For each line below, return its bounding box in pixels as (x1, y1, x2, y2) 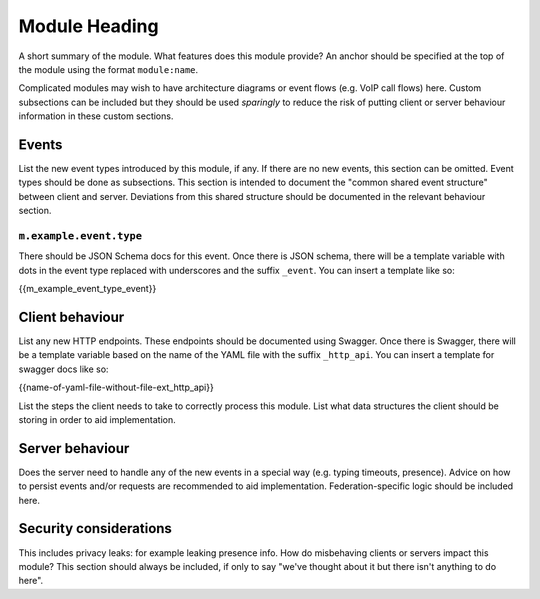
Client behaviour (18, 308, 125, 325)
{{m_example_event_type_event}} (18, 283, 157, 295)
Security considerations (18, 520, 172, 537)
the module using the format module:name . (18, 63, 199, 75)
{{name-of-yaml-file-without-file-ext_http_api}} (18, 381, 214, 394)
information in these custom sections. (18, 110, 174, 122)
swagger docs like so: (18, 363, 109, 375)
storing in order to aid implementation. (18, 413, 176, 425)
